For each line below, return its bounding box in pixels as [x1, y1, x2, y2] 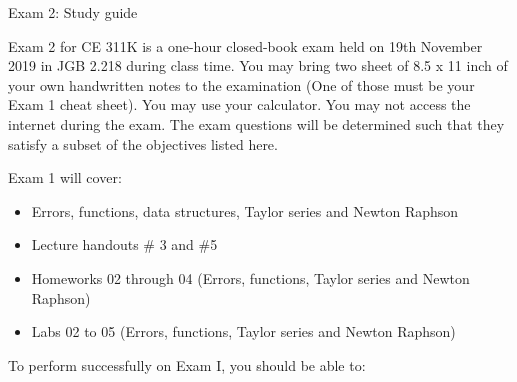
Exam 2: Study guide [8, 2, 138, 22]
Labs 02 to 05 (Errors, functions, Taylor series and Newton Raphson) [31, 321, 456, 342]
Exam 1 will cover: [8, 167, 122, 188]
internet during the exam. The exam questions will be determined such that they [8, 113, 505, 134]
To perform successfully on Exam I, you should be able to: [8, 354, 366, 375]
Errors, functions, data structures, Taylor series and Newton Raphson [31, 200, 459, 221]
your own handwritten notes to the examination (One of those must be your [8, 74, 475, 95]
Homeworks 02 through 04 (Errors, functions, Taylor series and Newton [31, 267, 470, 288]
